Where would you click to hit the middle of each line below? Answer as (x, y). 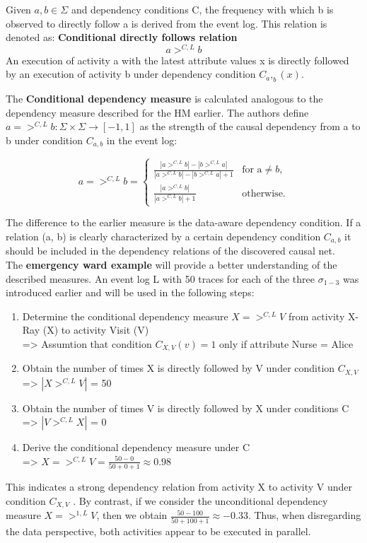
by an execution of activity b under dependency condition (131, 74)
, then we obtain (132, 515)
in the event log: (142, 140)
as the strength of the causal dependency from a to (250, 126)
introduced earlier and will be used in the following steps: (130, 292)
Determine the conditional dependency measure (125, 316)
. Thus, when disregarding (304, 515)
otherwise (262, 193)
